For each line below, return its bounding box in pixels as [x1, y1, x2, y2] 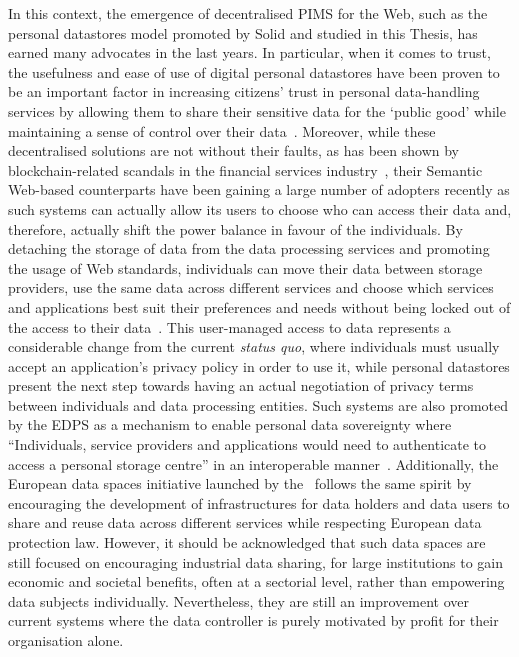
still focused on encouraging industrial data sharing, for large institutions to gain [8, 551, 504, 572]
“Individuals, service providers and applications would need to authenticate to [8, 434, 487, 455]
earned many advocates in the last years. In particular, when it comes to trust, [8, 42, 491, 63]
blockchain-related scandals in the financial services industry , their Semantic [8, 159, 483, 180]
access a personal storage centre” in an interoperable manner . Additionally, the [8, 453, 499, 474]
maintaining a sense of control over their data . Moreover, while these [8, 120, 436, 141]
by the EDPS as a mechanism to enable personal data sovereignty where [8, 414, 452, 435]
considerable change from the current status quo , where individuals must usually [8, 336, 500, 357]
